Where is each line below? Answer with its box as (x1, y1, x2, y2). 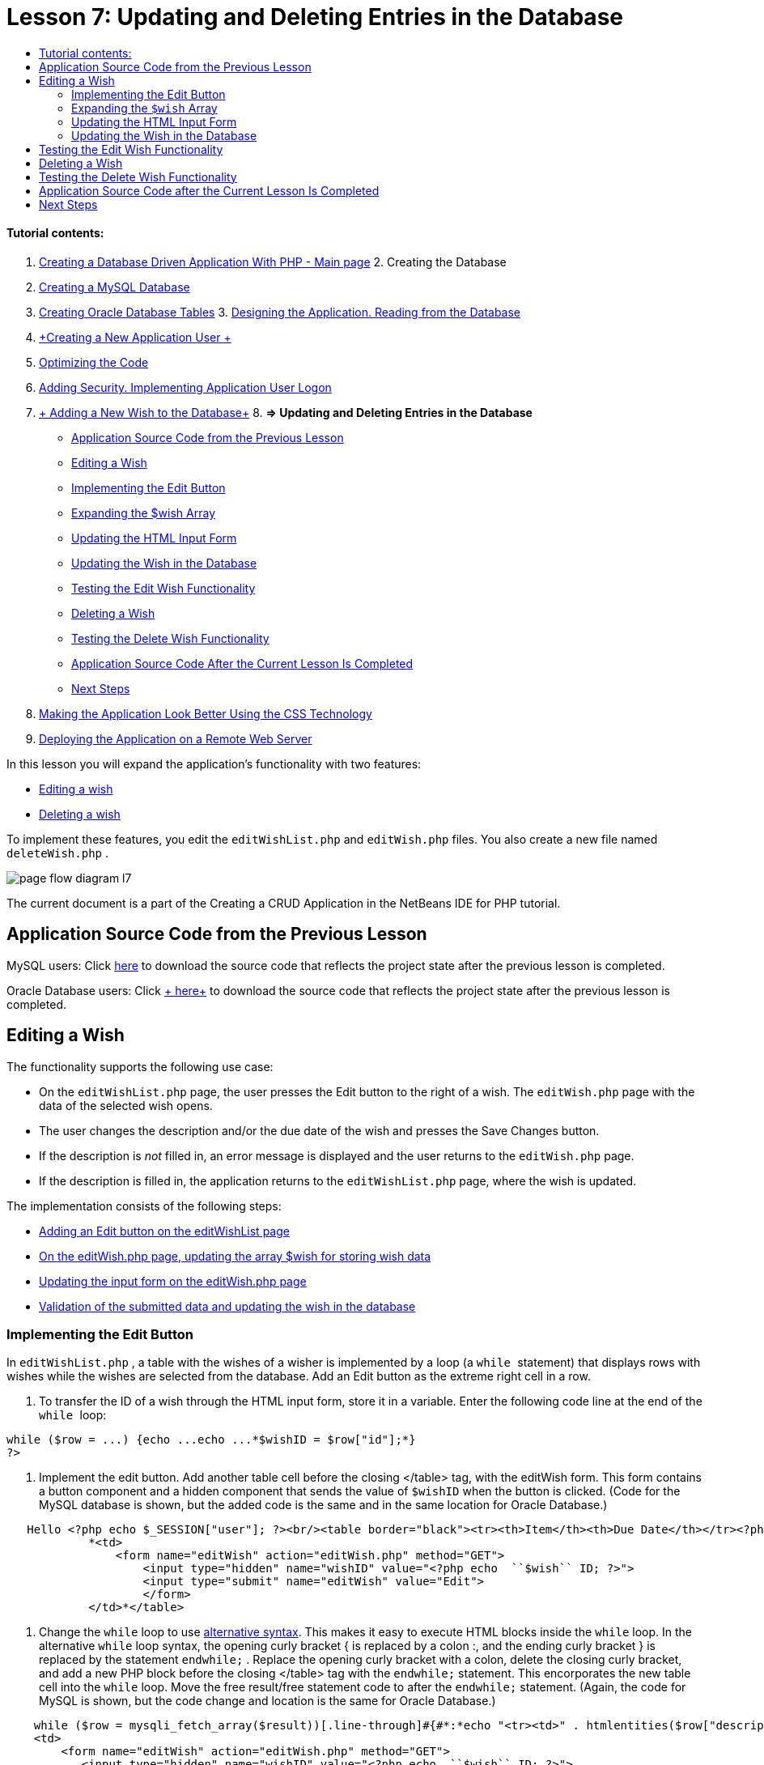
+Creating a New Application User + (39, 330, 231, 344)
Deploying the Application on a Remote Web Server (39, 731, 312, 746)
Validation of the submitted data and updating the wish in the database (39, 1299, 416, 1313)
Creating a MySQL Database (39, 279, 190, 294)
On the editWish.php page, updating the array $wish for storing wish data (39, 1248, 431, 1263)
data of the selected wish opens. (39, 1098, 213, 1112)
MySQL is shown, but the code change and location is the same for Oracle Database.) (39, 1694, 496, 1708)
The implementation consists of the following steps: (6, 1198, 282, 1213)
